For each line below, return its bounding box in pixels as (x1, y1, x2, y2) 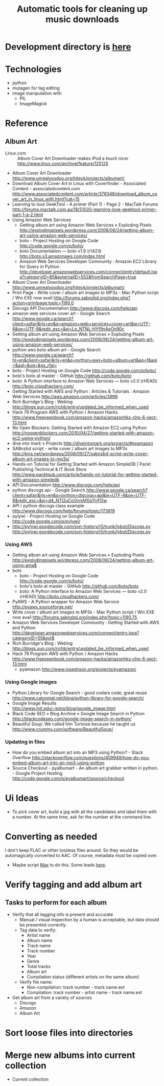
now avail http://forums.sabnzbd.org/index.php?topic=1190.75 (12, 614, 138, 620)
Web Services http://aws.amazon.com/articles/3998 (12, 394, 118, 400)
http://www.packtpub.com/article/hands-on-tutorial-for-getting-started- (12, 472, 158, 477)
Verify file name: (19, 979, 53, 985)
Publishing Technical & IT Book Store (12, 466, 87, 473)
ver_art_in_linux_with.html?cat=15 (12, 196, 80, 202)
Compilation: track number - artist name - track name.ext (26, 989, 142, 995)
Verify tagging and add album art (5, 879, 142, 890)
